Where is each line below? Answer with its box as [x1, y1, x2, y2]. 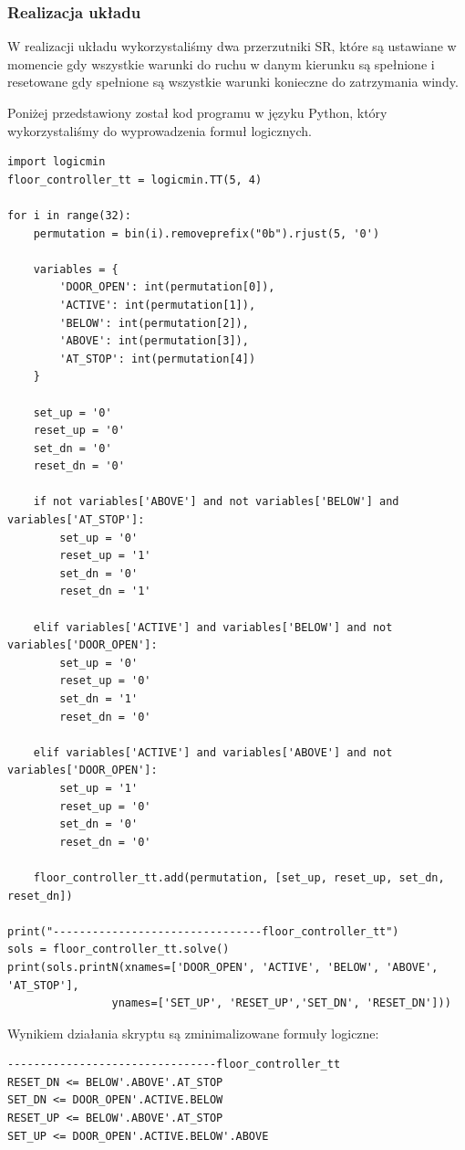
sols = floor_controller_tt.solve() [7, 943, 230, 956]
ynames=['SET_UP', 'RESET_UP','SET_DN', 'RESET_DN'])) [111, 997, 451, 1010]
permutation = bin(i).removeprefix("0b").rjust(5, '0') [33, 227, 380, 240]
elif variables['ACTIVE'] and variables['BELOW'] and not [33, 620, 393, 634]
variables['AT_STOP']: [7, 513, 145, 527]
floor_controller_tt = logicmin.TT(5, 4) [7, 173, 263, 186]
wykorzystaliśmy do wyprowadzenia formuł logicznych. [7, 121, 312, 140]
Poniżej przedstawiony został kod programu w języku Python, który [7, 103, 387, 121]
